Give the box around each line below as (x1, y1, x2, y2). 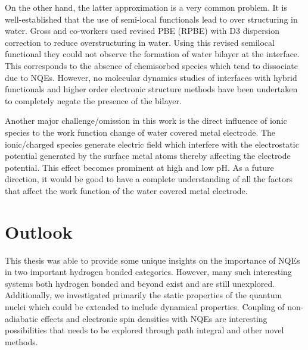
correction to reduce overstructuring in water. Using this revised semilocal (5, 36, 275, 48)
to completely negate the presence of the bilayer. (5, 94, 182, 107)
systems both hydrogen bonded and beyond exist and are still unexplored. (5, 277, 275, 289)
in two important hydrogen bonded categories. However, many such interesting (5, 265, 292, 278)
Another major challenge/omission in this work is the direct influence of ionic (5, 114, 287, 127)
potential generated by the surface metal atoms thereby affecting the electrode (5, 149, 291, 162)
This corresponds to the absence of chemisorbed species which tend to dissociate (5, 59, 298, 71)
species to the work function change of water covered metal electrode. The (5, 126, 276, 138)
